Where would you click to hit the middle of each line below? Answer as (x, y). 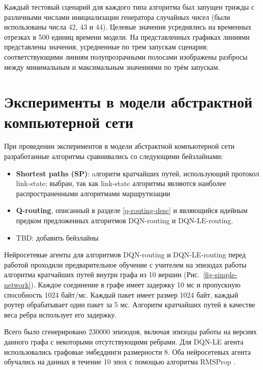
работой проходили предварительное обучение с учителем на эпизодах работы (125, 264)
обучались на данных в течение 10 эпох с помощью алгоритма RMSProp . (120, 362)
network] (18, 284)
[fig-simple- (220, 274)
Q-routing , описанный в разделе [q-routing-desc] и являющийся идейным (132, 210)
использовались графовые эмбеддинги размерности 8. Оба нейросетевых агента (127, 351)
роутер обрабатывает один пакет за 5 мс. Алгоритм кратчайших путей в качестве (130, 305)
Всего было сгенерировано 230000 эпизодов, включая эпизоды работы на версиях (130, 332)
